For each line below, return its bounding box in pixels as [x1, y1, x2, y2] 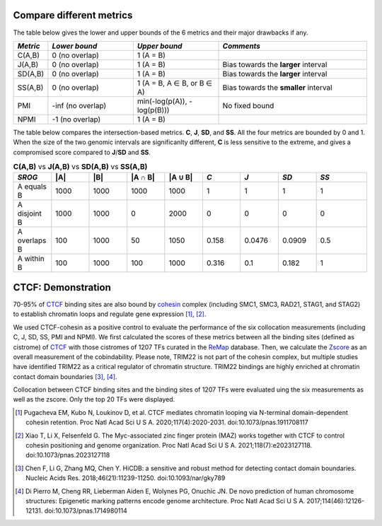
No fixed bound [222, 100, 274, 110]
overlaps [17, 235, 47, 245]
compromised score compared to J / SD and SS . [13, 148, 151, 156]
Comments [222, 41, 261, 51]
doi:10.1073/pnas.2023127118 [25, 451, 110, 460]
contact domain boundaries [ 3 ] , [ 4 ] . [13, 372, 117, 381]
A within [17, 254, 45, 264]
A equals [17, 182, 47, 192]
